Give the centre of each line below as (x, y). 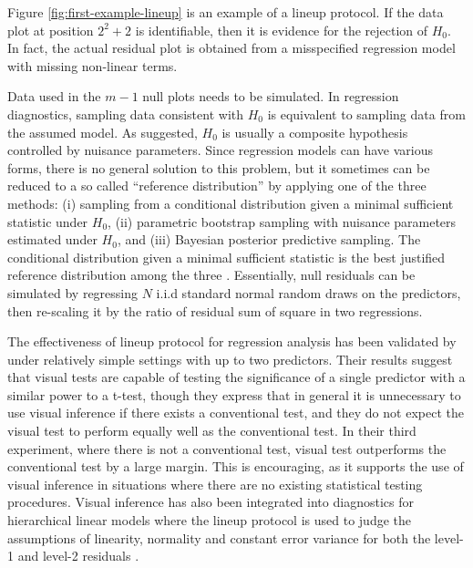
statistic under (48, 221)
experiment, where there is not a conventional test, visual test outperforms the (227, 448)
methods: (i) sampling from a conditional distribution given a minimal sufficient (231, 203)
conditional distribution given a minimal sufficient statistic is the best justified (226, 257)
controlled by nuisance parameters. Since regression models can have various (220, 150)
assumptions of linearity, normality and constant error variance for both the (219, 537)
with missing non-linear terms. (93, 65)
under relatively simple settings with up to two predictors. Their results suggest (230, 359)
